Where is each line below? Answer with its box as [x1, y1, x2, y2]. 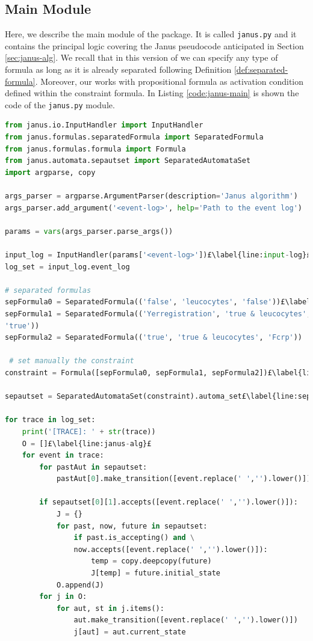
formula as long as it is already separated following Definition [5, 63, 232, 76]
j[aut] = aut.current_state [73, 628, 186, 637]
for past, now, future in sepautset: [56, 521, 208, 530]
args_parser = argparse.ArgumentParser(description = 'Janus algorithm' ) [5, 192, 298, 201]
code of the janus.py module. [5, 98, 115, 111]
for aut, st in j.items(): [56, 604, 164, 613]
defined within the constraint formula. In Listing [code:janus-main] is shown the [5, 87, 299, 99]
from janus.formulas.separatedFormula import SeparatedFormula [5, 133, 264, 142]
